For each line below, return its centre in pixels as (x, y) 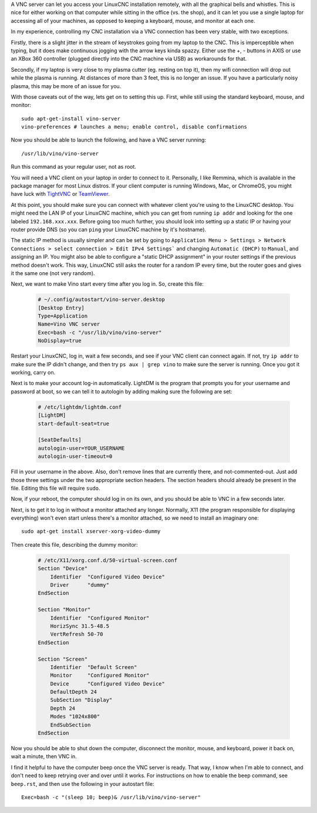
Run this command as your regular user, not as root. (73, 167)
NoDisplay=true (60, 341)
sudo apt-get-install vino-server (71, 118)
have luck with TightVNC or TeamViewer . (60, 194)
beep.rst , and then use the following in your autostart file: (82, 784)
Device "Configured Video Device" (108, 684)
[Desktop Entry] (61, 308)
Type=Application (63, 316)
